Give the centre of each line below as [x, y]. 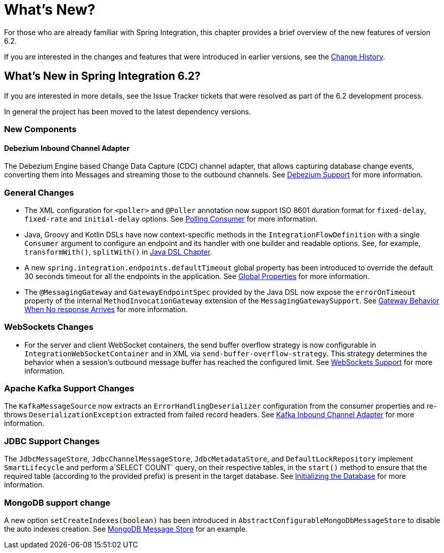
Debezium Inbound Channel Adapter [67, 148]
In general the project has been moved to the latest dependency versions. [128, 111]
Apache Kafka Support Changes [69, 389]
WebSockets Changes [49, 327]
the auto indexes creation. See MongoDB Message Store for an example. [126, 529]
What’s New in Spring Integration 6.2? [102, 76]
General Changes [39, 192]
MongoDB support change [57, 502]
